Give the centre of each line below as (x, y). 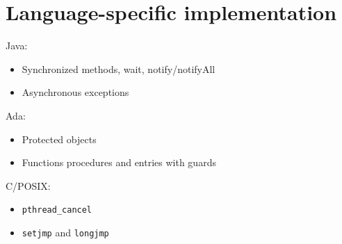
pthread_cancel (57, 210)
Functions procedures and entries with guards (119, 162)
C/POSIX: (28, 185)
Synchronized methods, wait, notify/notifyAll (119, 68)
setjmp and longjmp (65, 232)
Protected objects (59, 139)
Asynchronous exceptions (75, 92)
